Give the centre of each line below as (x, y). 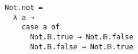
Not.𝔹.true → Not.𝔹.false (81, 37)
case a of (41, 27)
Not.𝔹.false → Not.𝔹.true (81, 47)
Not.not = (24, 8)
